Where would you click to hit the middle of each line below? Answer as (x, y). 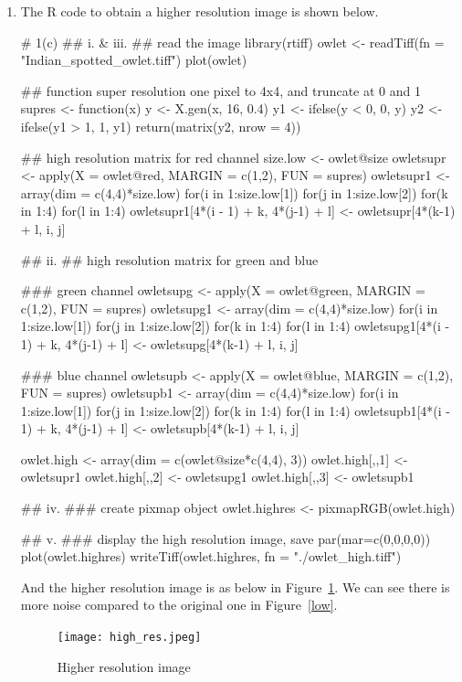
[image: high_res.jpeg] (129, 638)
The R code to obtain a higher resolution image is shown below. (199, 11)
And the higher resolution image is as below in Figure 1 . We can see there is (235, 586)
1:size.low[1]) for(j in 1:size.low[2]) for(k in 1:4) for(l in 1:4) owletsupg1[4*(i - (235, 326)
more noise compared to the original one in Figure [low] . (179, 605)
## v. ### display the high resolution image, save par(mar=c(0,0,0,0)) (226, 538)
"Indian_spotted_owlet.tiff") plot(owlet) (134, 60)
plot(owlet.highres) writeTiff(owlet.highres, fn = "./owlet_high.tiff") (211, 556)
